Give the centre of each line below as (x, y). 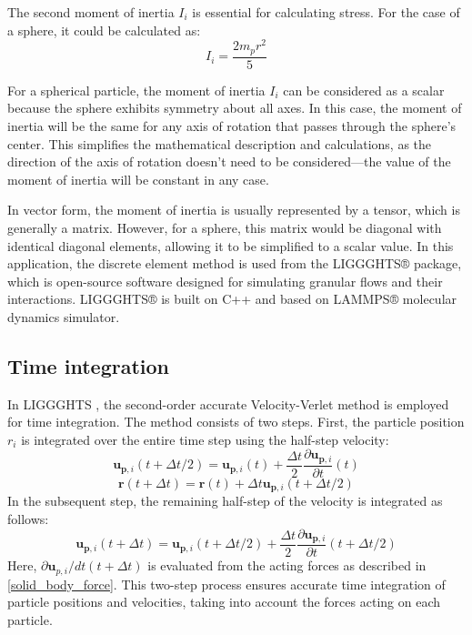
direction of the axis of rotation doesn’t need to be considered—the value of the (229, 161)
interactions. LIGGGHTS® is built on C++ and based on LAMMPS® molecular (232, 299)
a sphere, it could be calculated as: (104, 30)
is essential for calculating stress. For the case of (326, 12)
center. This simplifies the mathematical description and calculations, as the (220, 143)
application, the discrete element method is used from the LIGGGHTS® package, (235, 263)
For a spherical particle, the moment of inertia (136, 90)
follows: (28, 518)
